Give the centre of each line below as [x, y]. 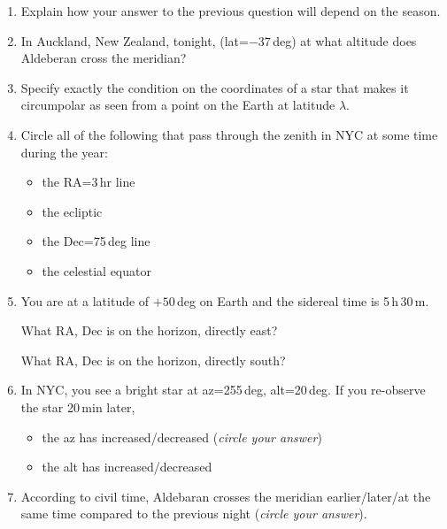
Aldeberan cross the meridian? [104, 58]
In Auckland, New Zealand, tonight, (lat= [135, 40]
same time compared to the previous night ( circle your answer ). [194, 514]
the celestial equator [96, 270]
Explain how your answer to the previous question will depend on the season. [231, 11]
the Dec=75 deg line [96, 241]
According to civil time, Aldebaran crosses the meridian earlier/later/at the [226, 496]
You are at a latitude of [85, 300]
